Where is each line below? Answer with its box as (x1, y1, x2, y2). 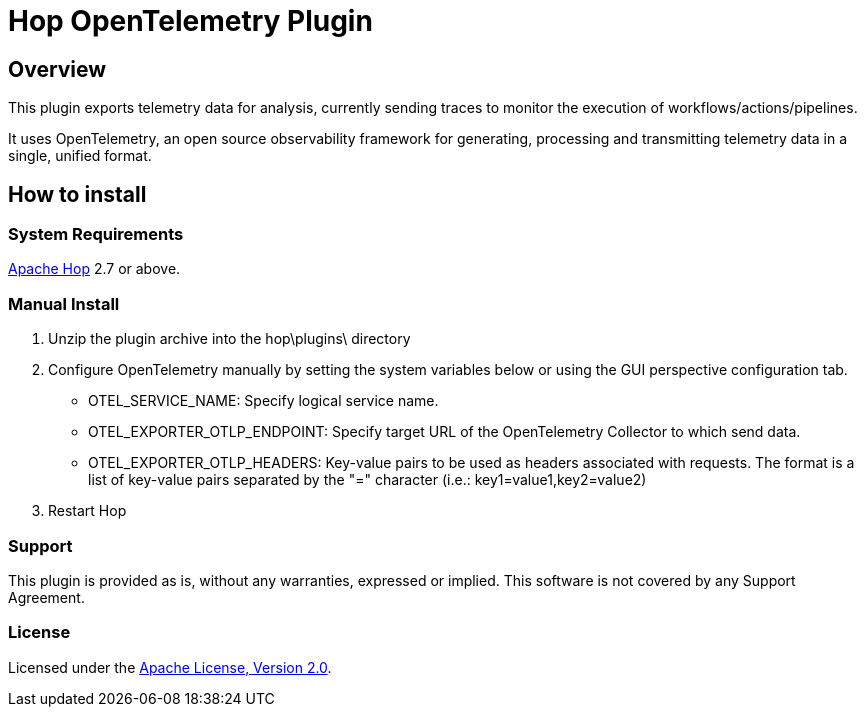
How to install (8, 181, 147, 207)
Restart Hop (48, 502, 127, 520)
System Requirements (8, 224, 184, 245)
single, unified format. (8, 147, 152, 165)
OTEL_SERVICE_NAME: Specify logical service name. (88, 392, 439, 410)
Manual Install (8, 293, 120, 314)
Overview (8, 56, 107, 82)
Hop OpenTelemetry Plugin (8, 4, 373, 38)
